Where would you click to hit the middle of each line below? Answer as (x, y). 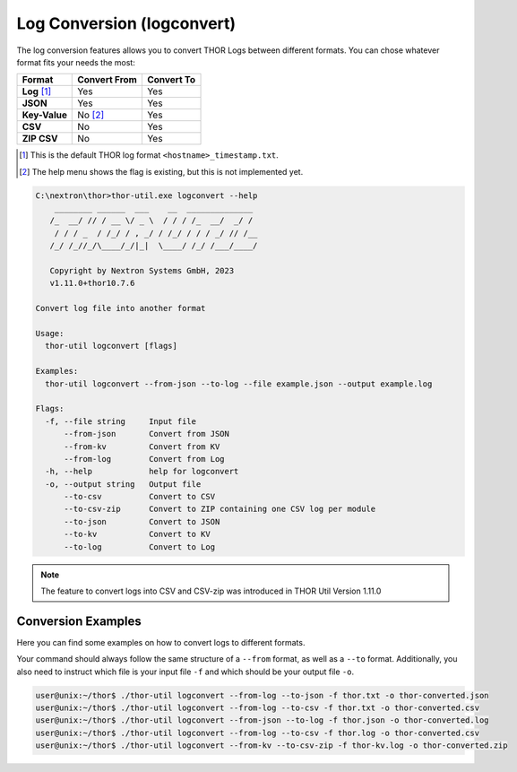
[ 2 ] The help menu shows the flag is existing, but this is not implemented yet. (161, 171)
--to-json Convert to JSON (142, 521)
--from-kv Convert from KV (142, 447)
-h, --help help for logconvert (142, 472)
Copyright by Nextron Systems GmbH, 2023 (142, 271)
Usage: (50, 333)
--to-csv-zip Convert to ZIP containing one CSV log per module (220, 509)
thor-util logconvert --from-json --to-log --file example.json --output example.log (239, 384)
